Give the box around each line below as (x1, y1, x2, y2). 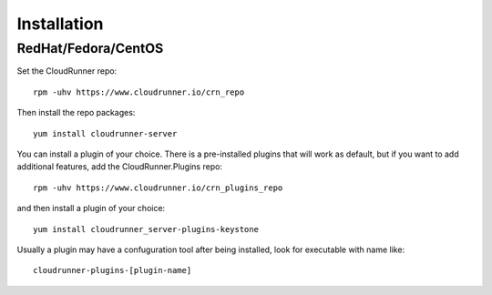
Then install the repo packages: (16, 107, 136, 118)
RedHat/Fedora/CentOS (16, 40, 164, 56)
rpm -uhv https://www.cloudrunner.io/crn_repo (33, 86, 245, 97)
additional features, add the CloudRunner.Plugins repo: (16, 161, 223, 172)
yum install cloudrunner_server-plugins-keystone (33, 224, 260, 234)
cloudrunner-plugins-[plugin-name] (33, 265, 192, 276)
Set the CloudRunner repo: (16, 66, 118, 76)
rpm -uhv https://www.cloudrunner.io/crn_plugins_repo (33, 182, 283, 193)
